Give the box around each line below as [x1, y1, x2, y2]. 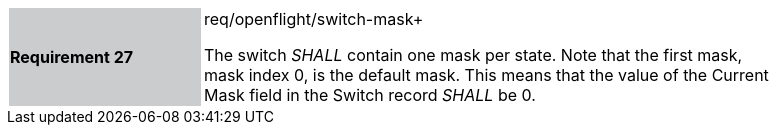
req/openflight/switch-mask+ [204, 9, 424, 29]
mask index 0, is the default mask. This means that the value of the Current [204, 65, 769, 85]
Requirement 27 [10, 47, 134, 67]
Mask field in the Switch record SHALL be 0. [204, 85, 536, 105]
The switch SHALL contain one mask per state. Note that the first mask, [204, 45, 743, 65]
